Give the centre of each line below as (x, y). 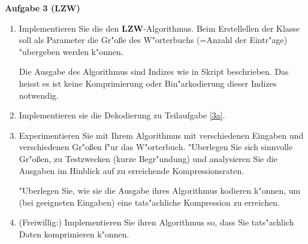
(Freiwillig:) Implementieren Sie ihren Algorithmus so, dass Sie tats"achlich (156, 222)
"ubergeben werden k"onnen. (71, 51)
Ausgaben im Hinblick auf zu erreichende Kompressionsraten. (132, 170)
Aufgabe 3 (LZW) (43, 8)
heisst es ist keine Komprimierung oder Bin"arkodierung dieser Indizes (148, 83)
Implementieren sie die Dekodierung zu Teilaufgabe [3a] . (122, 115)
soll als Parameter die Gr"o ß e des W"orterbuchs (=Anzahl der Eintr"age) (153, 40)
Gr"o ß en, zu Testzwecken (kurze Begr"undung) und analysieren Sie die (148, 158)
